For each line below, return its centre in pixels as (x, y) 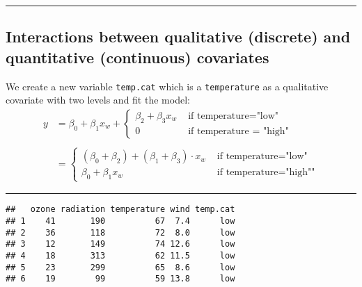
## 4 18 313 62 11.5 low (120, 255)
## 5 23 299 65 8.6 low (120, 267)
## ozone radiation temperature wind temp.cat (120, 210)
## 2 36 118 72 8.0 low (120, 232)
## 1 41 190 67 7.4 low (120, 221)
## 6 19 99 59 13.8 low (120, 279)
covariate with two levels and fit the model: (98, 100)
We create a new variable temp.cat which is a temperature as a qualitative (167, 86)
